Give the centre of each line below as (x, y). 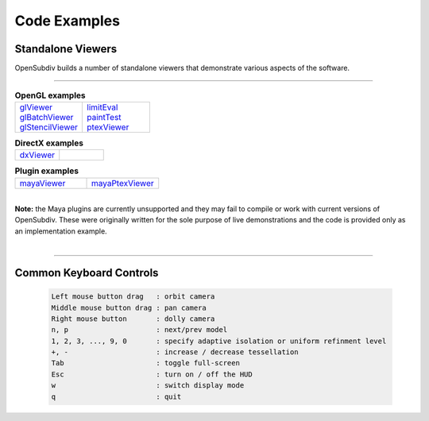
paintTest (104, 117)
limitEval (102, 107)
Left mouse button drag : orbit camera (133, 297)
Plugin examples (47, 171)
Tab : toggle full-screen (145, 363)
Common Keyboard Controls (87, 273)
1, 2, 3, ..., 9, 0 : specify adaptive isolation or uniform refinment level (219, 341)
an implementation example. (61, 231)
